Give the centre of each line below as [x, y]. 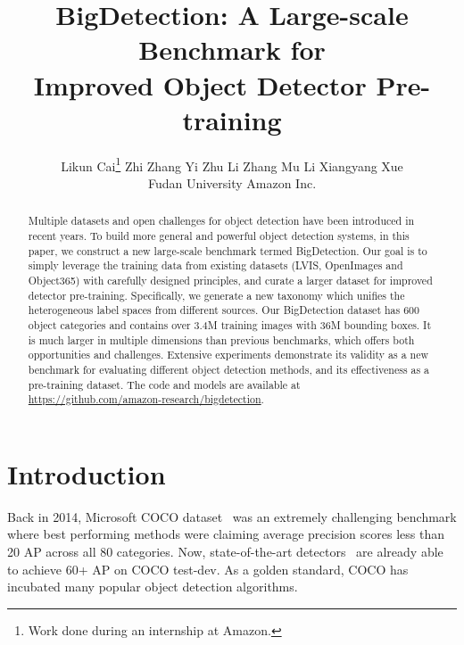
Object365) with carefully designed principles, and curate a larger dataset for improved [230, 280]
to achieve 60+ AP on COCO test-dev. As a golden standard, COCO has [208, 569]
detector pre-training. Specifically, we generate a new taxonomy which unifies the [216, 295]
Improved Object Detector [200, 84]
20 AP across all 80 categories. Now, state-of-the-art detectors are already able [225, 551]
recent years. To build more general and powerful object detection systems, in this [219, 235]
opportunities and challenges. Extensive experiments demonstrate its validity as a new [228, 355]
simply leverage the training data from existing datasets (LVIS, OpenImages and [215, 265]
